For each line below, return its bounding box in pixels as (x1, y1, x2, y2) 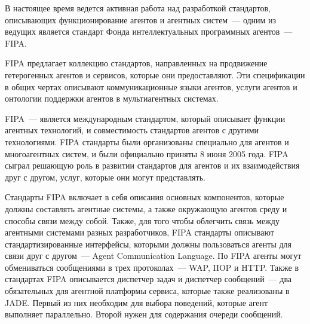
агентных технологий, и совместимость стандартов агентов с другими (5, 124, 259, 136)
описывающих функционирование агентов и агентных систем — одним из (5, 13, 277, 26)
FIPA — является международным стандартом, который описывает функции (5, 112, 286, 124)
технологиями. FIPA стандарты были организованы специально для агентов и (5, 135, 289, 148)
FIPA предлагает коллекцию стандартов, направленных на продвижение (5, 57, 268, 69)
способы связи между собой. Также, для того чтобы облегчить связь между (5, 214, 280, 227)
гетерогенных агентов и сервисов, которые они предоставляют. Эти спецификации (5, 68, 305, 81)
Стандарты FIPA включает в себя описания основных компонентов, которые (5, 191, 284, 203)
